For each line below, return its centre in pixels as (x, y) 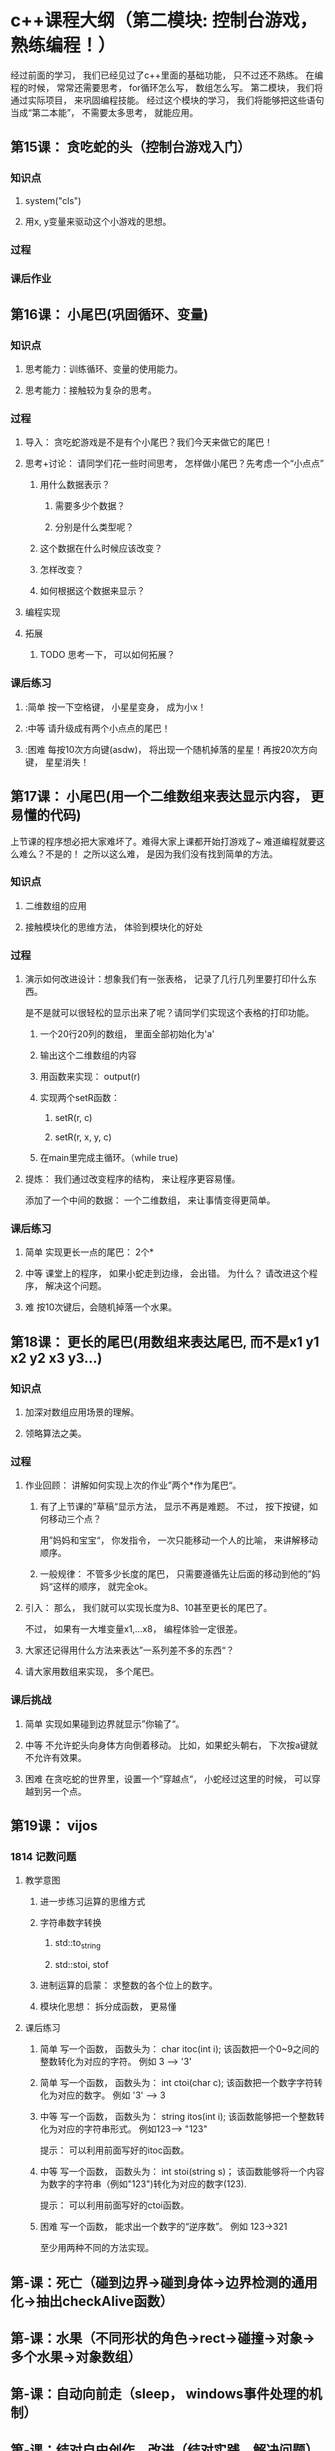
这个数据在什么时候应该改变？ (101, 548)
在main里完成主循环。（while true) (109, 1158)
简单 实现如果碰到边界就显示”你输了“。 (104, 1723)
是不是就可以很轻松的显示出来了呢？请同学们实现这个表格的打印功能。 (169, 1013)
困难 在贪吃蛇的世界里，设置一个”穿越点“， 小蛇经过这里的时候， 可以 (168, 1778)
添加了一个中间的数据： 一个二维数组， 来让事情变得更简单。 (150, 1200)
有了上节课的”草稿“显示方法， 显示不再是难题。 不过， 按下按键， (174, 1507)
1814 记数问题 (43, 1857)
